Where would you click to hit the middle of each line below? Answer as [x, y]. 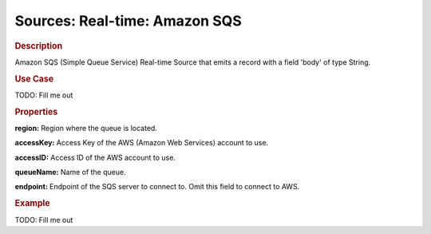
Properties [36, 112]
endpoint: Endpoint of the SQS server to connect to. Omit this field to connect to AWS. [157, 187]
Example [33, 204]
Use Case [34, 78]
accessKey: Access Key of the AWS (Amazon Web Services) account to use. [142, 143]
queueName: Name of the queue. [71, 173]
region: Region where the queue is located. [86, 128]
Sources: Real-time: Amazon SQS [129, 21]
